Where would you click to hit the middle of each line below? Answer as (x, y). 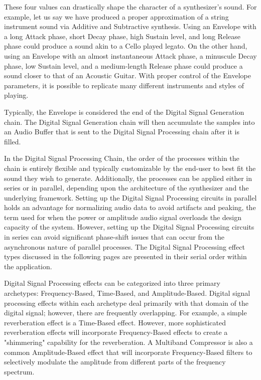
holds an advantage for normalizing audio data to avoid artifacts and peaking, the (130, 207)
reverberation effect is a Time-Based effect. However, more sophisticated (115, 322)
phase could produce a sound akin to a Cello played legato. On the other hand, (126, 46)
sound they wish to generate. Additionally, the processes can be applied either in (128, 178)
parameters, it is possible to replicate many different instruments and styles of (124, 85)
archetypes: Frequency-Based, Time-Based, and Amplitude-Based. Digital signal (127, 293)
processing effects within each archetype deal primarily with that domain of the (126, 303)
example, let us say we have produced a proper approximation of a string (116, 16)
